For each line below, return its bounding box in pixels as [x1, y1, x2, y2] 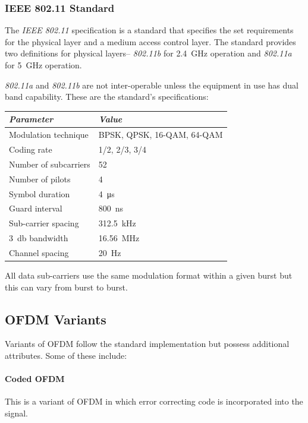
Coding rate [9, 143, 52, 155]
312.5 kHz [98, 217, 136, 229]
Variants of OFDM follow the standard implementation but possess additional [5, 337, 290, 350]
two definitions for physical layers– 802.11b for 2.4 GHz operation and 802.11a [5, 47, 292, 59]
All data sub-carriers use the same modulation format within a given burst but [5, 269, 293, 281]
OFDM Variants [5, 310, 106, 328]
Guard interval [9, 202, 62, 214]
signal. [5, 406, 28, 419]
